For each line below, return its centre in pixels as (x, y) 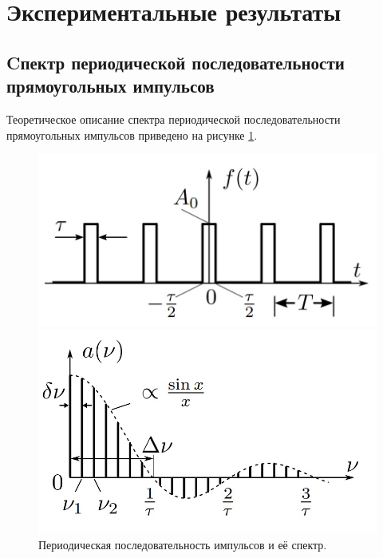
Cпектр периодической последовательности (176, 62)
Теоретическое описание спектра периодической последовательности (174, 119)
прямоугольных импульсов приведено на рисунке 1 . (132, 135)
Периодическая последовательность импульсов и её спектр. (183, 544)
